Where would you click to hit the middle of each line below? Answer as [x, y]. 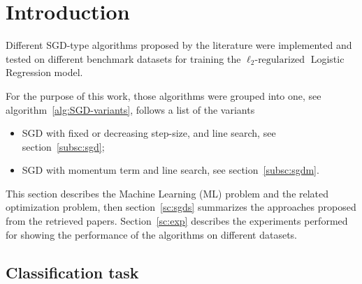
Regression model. [44, 72]
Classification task [72, 272]
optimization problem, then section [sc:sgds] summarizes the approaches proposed [181, 207]
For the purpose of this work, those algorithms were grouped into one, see [164, 95]
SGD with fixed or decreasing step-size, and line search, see [149, 133]
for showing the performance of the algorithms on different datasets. [152, 234]
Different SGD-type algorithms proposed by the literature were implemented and [179, 45]
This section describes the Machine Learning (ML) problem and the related [167, 193]
